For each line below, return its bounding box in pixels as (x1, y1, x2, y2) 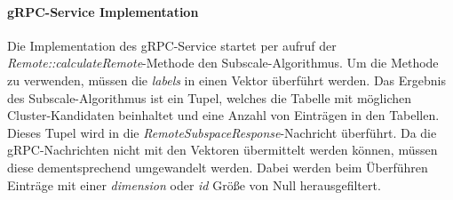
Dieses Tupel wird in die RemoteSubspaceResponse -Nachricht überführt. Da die (7, 123, 437, 141)
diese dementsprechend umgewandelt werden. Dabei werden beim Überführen (7, 157, 428, 176)
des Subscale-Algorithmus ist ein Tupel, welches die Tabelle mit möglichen (7, 88, 411, 107)
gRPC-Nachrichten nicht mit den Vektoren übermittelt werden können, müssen (7, 140, 438, 159)
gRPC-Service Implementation (7, 2, 199, 20)
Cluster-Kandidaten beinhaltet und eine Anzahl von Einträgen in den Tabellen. (7, 106, 440, 124)
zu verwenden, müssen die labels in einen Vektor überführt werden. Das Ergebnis (7, 70, 447, 89)
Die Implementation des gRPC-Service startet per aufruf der (7, 36, 337, 54)
